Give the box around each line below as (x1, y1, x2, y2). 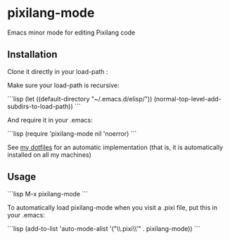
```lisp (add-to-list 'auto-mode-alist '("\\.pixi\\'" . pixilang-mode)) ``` (7, 224, 200, 233)
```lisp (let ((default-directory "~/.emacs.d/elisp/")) (7, 94, 153, 103)
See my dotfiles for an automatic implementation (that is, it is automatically (7, 143, 224, 151)
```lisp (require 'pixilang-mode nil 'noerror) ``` (7, 129, 137, 138)
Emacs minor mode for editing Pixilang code (7, 28, 136, 37)
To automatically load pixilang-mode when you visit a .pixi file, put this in (7, 203, 218, 212)
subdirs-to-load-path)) (7, 102, 74, 110)
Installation (7, 49, 58, 61)
